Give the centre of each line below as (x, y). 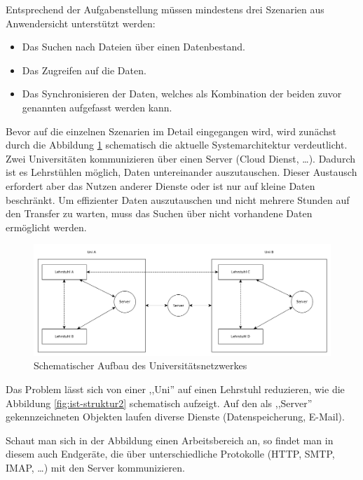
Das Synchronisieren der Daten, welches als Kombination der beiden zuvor (182, 94)
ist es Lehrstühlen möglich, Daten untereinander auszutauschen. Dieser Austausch (181, 172)
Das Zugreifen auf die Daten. (84, 70)
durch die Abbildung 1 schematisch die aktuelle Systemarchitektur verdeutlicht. (177, 145)
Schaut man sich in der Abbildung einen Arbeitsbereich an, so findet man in (170, 440)
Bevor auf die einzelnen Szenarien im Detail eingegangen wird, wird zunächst (171, 131)
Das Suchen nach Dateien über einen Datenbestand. (133, 47)
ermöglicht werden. (46, 227)
